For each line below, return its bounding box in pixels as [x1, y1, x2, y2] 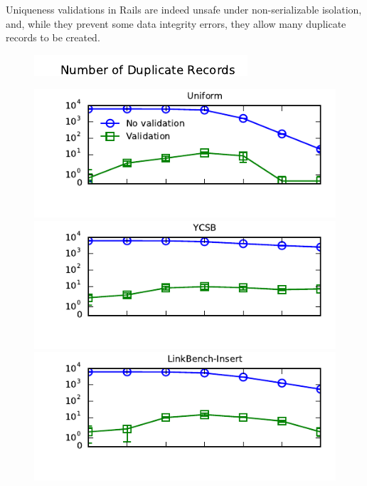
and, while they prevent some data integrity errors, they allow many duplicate [6, 16, 346, 31]
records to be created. [6, 30, 100, 45]
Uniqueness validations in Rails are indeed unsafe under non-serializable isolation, [6, 2, 362, 16]
